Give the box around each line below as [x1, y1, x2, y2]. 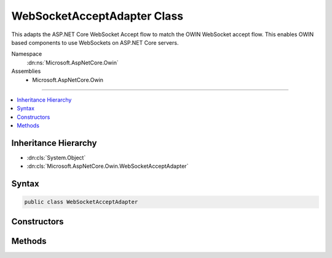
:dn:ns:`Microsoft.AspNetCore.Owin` [26, 59, 119, 66]
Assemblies [11, 67, 41, 75]
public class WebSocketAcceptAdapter [24, 199, 138, 205]
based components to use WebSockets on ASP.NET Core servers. [11, 39, 179, 46]
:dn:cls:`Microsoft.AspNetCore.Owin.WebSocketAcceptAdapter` [26, 162, 189, 170]
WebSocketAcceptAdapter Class [11, 9, 184, 23]
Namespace [11, 50, 42, 58]
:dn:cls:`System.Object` [26, 154, 86, 161]
